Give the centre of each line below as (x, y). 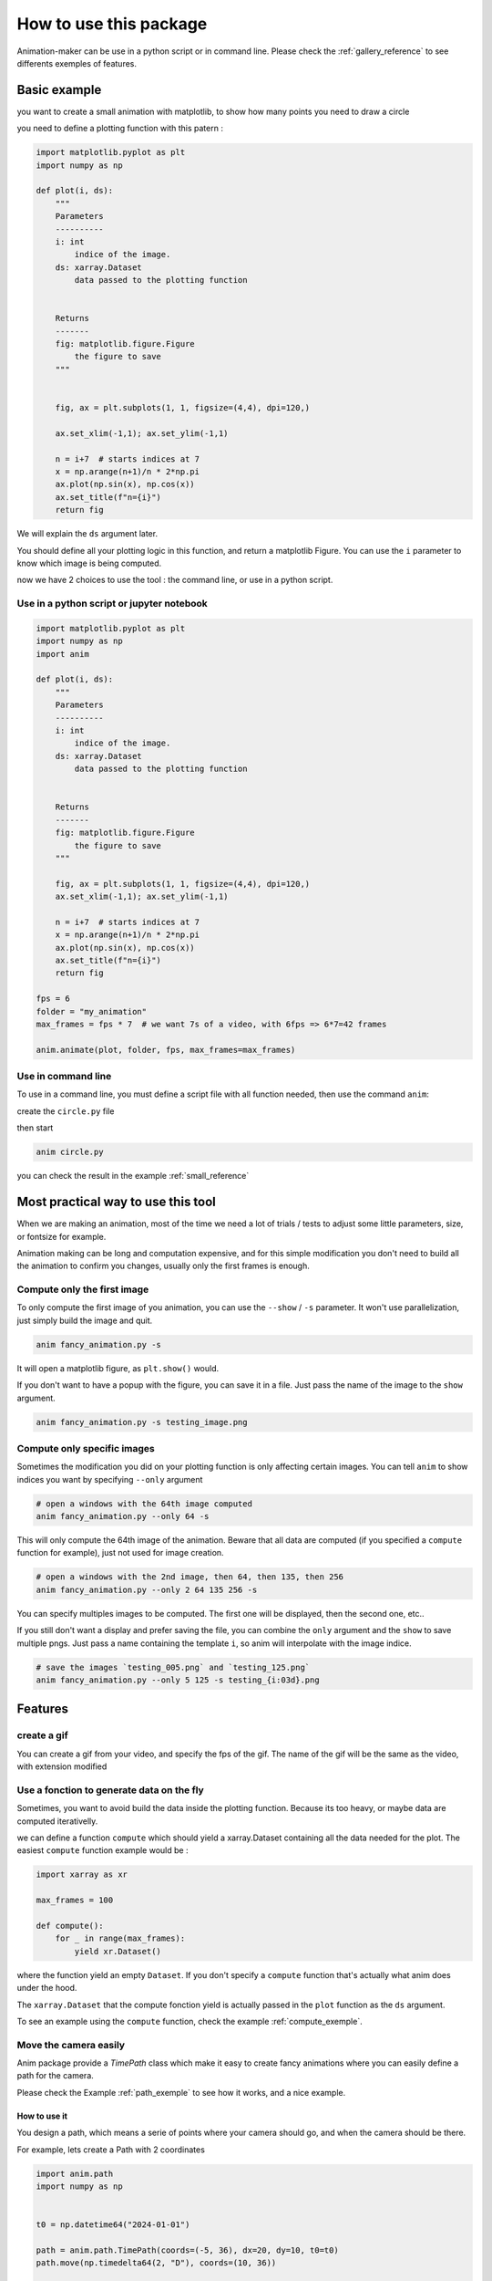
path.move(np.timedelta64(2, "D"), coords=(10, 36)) (156, 2263)
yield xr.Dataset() (118, 1951)
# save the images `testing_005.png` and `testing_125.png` (173, 1667)
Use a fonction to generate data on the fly (110, 1790)
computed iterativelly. (57, 1821)
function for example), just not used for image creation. (120, 1553)
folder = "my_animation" (92, 1011)
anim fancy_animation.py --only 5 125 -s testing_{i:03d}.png (178, 1680)
